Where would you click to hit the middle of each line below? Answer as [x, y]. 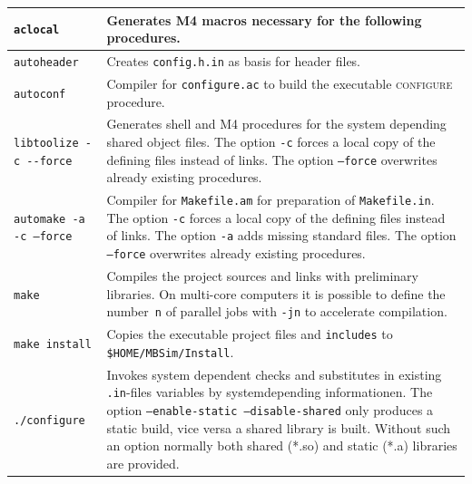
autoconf [40, 94]
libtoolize [46, 143]
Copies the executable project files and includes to [250, 334]
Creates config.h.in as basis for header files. [233, 60]
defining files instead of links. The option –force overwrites [272, 159]
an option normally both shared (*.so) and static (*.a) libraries [282, 445]
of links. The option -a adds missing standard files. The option [281, 235]
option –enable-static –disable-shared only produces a [270, 409]
